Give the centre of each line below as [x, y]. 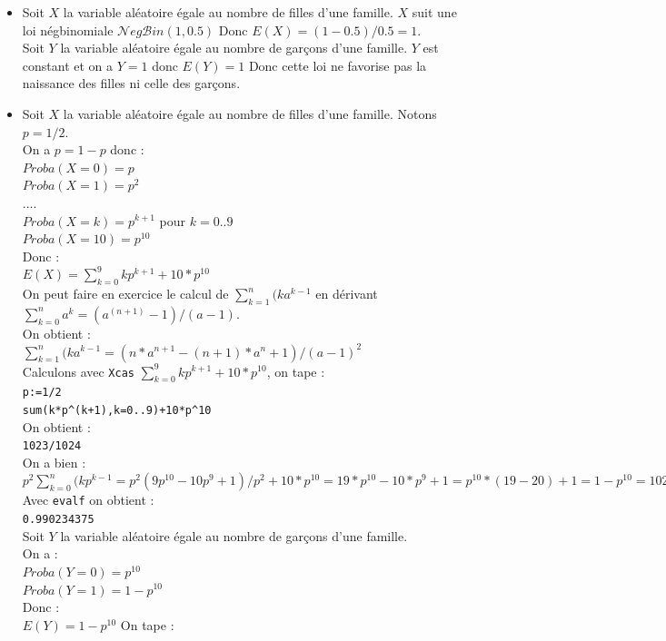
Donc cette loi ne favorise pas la [338, 65]
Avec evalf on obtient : [88, 500]
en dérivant [347, 294]
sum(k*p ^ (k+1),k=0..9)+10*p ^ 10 [117, 410]
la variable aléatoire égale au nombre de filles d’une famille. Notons [250, 113]
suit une [434, 12]
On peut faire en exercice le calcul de [125, 294]
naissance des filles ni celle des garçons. [131, 83]
